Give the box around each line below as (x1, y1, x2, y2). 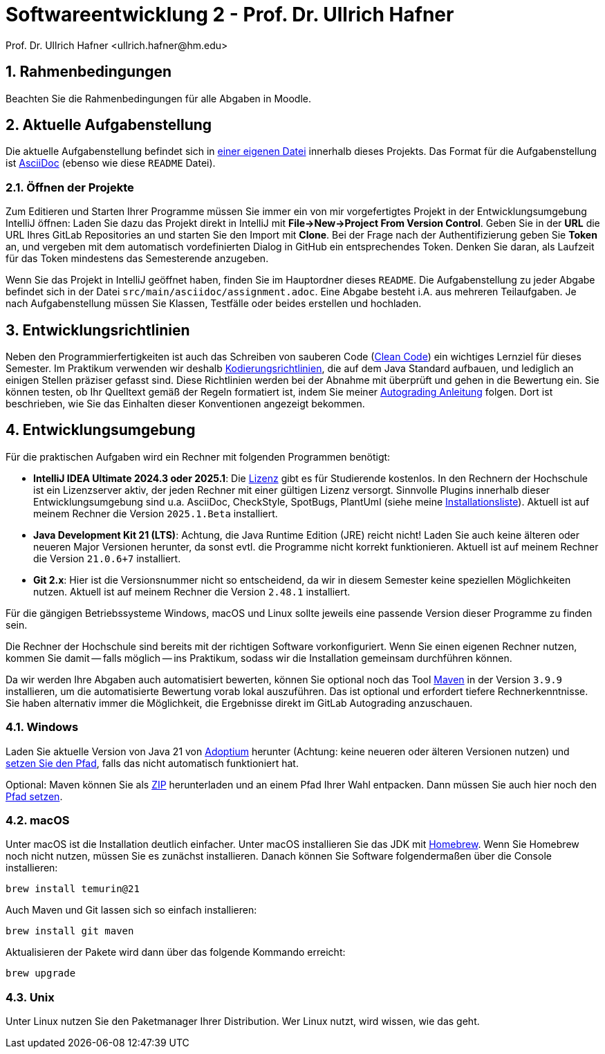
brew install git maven (6, 925, 134, 937)
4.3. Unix (6, 990, 55, 1004)
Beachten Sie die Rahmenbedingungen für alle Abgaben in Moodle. (6, 92, 312, 104)
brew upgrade (6, 968, 76, 979)
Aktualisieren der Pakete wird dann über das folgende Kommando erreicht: (6, 946, 346, 959)
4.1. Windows (6, 720, 79, 734)
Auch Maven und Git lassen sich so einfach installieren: (6, 904, 257, 916)
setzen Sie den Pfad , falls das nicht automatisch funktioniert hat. (6, 757, 299, 769)
